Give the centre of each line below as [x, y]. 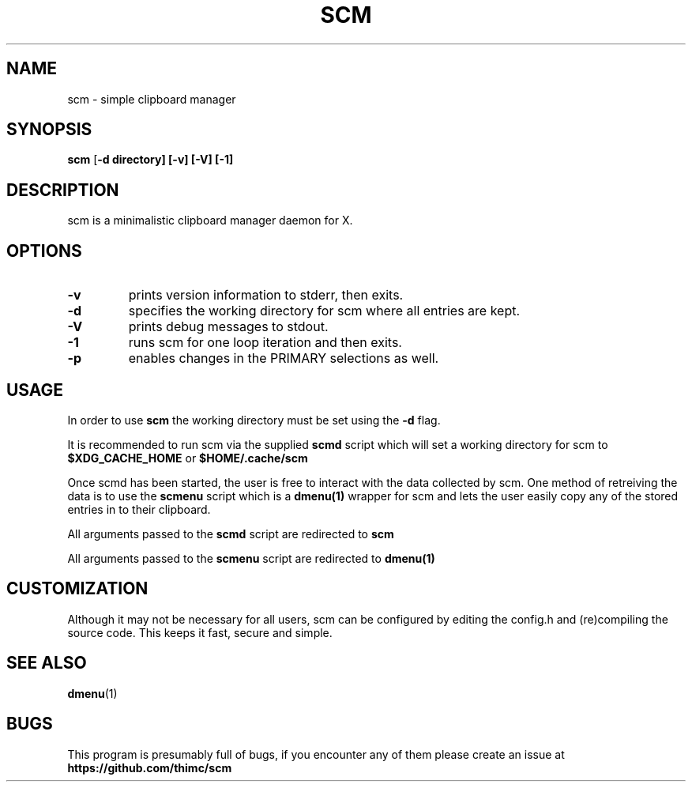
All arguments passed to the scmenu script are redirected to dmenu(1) [251, 558]
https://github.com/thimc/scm [150, 767]
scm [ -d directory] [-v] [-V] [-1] [150, 160]
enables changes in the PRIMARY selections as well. [284, 358]
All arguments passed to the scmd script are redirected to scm [231, 534]
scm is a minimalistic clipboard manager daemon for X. [210, 221]
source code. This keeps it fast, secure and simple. [200, 632]
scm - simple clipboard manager [152, 99]
